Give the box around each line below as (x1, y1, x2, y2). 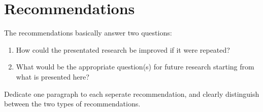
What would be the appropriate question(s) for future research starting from (16, 61, 254, 72)
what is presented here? (16, 71, 89, 82)
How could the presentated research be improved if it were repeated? (16, 44, 230, 55)
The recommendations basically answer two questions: (4, 27, 172, 38)
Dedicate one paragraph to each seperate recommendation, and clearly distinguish (4, 88, 259, 99)
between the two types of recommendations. (4, 98, 141, 109)
